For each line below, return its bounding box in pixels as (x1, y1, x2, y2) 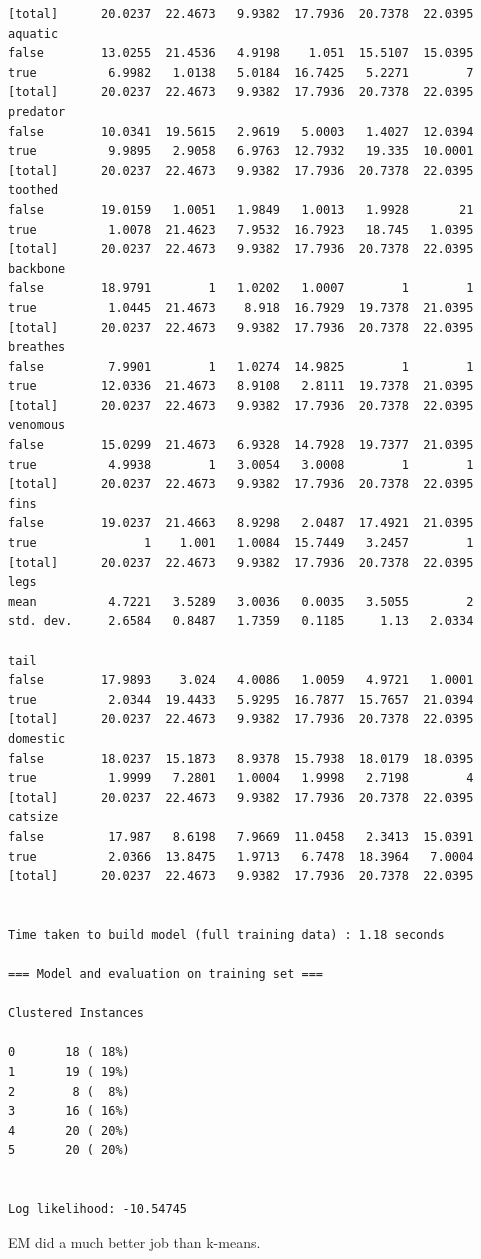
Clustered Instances (8, 1006, 145, 1021)
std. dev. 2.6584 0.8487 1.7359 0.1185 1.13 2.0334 (8, 614, 474, 629)
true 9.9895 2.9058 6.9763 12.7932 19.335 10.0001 (8, 144, 474, 159)
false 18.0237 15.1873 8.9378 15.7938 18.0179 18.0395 (8, 751, 474, 766)
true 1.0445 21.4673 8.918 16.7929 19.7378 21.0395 (8, 300, 474, 315)
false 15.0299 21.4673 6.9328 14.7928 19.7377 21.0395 (8, 438, 474, 453)
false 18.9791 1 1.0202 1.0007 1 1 (8, 281, 474, 296)
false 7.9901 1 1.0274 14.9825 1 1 (8, 359, 474, 374)
